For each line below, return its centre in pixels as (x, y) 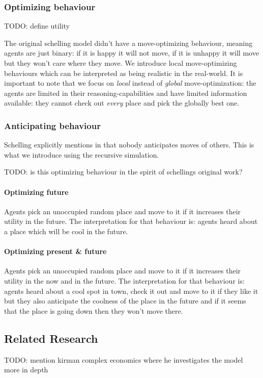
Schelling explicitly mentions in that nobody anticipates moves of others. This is (129, 145)
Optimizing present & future (55, 251)
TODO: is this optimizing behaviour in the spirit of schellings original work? (123, 172)
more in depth (26, 370)
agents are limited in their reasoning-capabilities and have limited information (126, 93)
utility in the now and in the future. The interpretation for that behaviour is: (124, 280)
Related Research (51, 338)
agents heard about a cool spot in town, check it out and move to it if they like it (131, 291)
